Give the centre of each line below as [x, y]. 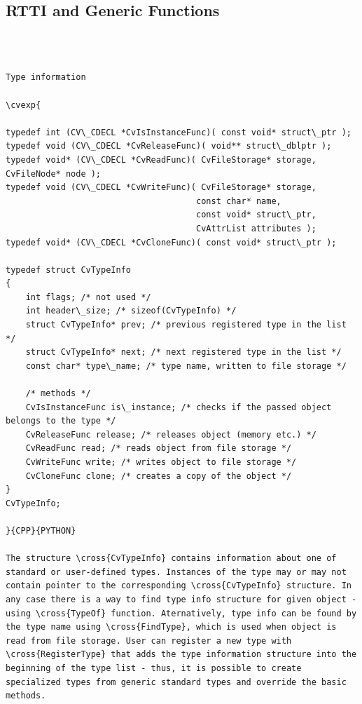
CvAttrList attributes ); [256, 228]
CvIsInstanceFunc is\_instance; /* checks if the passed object [179, 407]
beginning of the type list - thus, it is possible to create [154, 668]
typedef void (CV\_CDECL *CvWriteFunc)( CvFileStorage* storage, [161, 188]
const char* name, [239, 201]
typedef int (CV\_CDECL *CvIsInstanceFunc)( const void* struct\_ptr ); [179, 132]
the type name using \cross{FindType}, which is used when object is [171, 627]
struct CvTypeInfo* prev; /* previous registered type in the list [186, 325]
